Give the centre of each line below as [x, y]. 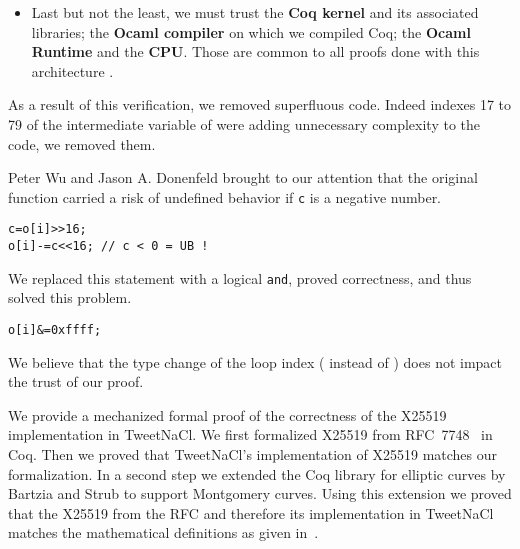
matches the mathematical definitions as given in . [163, 532]
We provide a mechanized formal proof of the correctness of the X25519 [227, 414]
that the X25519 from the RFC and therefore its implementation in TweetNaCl [251, 512]
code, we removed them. [82, 143]
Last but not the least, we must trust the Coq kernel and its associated [255, 12]
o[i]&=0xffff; [55, 329]
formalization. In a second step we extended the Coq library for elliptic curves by [257, 473]
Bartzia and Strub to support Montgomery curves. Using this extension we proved [260, 493]
